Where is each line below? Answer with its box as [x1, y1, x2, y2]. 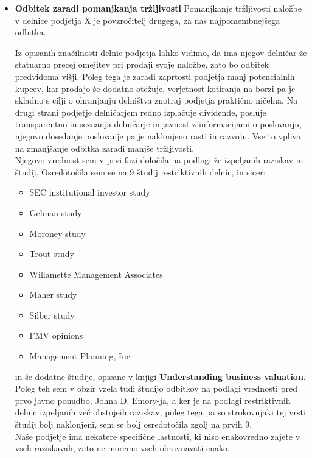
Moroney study [29, 227, 86, 239]
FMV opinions [29, 329, 83, 342]
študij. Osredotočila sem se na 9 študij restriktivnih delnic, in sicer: [15, 165, 266, 178]
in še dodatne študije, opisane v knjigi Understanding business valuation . [15, 370, 306, 382]
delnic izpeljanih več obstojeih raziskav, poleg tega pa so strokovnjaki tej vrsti [15, 406, 306, 418]
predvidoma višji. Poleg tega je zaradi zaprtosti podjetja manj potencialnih [15, 69, 295, 82]
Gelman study [29, 206, 82, 219]
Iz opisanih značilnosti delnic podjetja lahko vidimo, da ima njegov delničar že [15, 46, 307, 58]
